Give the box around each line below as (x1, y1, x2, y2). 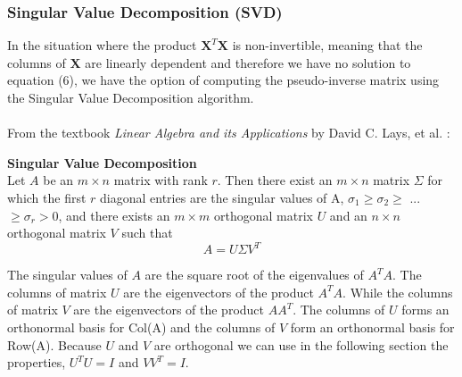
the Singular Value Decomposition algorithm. (7, 88, 254, 106)
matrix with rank (113, 171, 208, 189)
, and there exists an (58, 205, 170, 224)
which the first (7, 188, 87, 206)
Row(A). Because (7, 335, 102, 354)
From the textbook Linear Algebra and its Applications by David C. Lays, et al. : (7, 123, 450, 142)
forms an (401, 300, 450, 319)
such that (121, 223, 173, 242)
